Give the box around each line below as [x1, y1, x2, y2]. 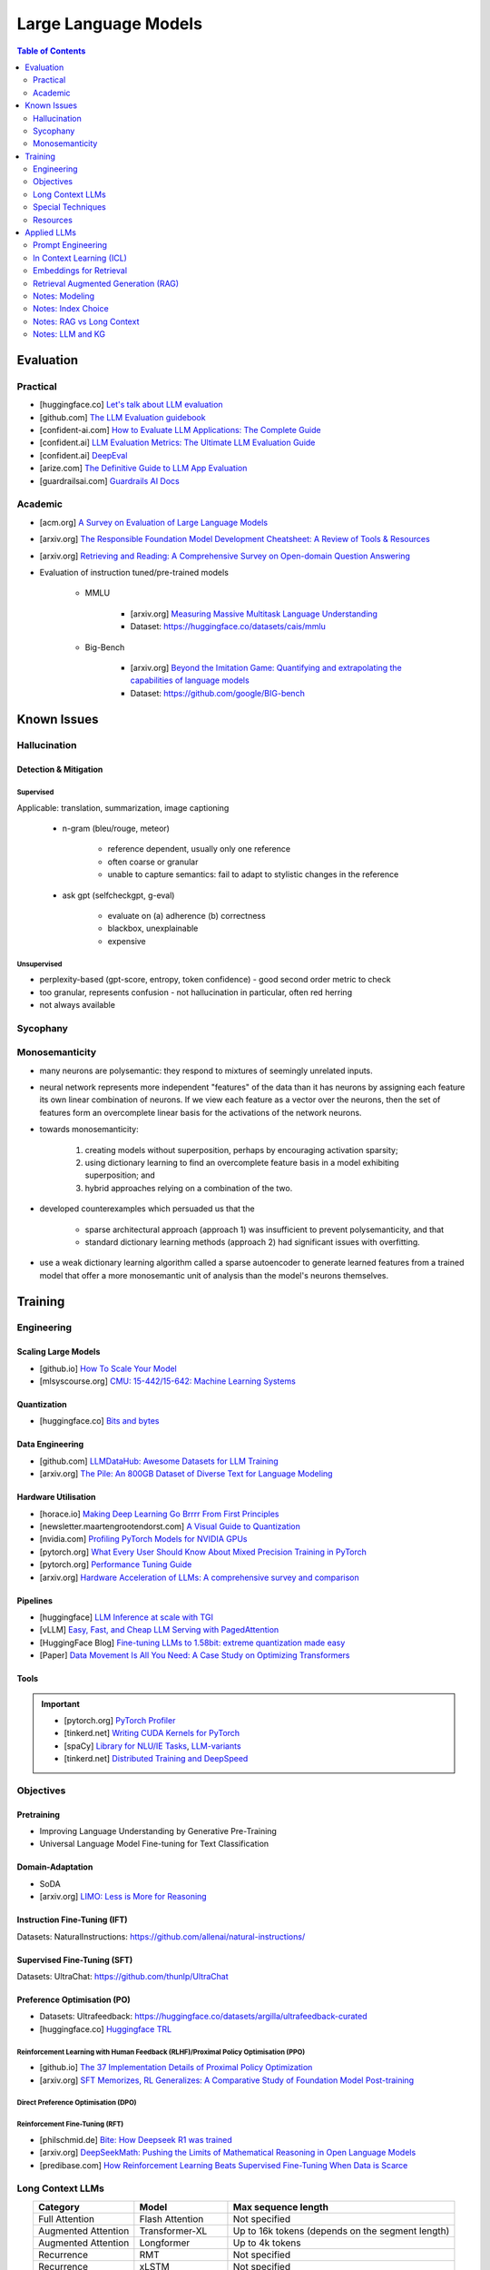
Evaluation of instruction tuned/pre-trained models [39, 567, 229, 577]
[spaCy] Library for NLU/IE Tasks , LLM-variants [64, 1740, 241, 1752]
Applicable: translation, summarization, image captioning [16, 802, 230, 813]
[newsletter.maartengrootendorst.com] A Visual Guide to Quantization [39, 1521, 301, 1532]
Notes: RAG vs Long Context [33, 316, 140, 327]
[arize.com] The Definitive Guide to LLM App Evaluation [39, 463, 248, 474]
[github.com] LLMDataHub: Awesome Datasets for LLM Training [39, 1456, 279, 1466]
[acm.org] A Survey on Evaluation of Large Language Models [39, 517, 268, 528]
